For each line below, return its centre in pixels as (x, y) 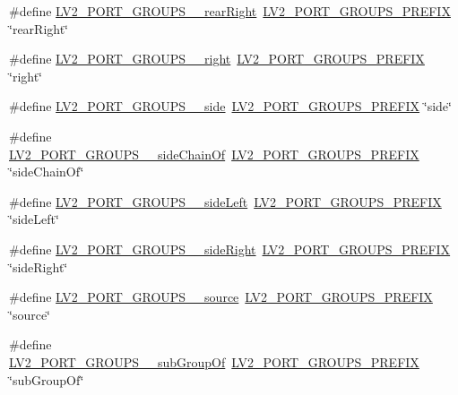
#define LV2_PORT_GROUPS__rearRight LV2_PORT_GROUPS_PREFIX (230, 11)
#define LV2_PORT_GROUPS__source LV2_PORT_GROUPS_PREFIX (221, 297)
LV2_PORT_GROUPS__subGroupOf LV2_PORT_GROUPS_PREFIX (214, 361)
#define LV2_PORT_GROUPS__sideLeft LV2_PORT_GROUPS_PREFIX (225, 201)
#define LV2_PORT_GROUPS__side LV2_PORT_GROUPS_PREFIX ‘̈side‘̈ (230, 106)
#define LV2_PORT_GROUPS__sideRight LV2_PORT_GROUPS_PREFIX (230, 249)
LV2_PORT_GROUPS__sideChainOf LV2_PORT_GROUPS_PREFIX (214, 154)
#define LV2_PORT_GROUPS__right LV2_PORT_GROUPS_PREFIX (217, 59)
